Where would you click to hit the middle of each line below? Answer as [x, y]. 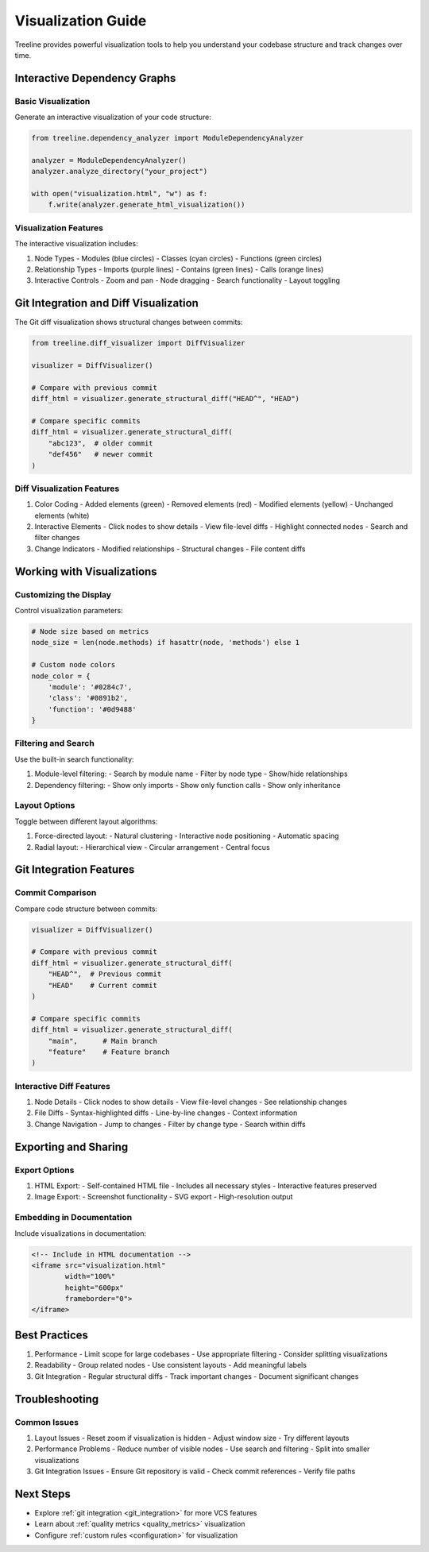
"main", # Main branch [103, 1041]
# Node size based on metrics [90, 631]
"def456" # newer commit [101, 454]
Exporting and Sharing [71, 1147]
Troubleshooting [57, 1399]
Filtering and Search [54, 743]
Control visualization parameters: [69, 610]
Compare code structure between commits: [86, 909]
